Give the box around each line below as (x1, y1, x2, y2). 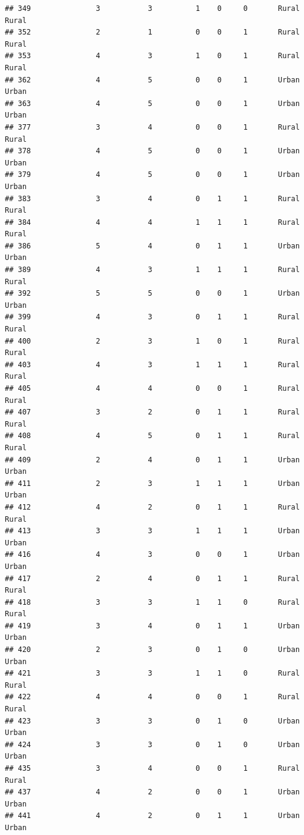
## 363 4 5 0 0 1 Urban (5, 99, 300, 108)
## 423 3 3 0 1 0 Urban (5, 716, 300, 725)
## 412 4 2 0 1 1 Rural (5, 502, 300, 511)
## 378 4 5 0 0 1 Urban (5, 147, 300, 156)
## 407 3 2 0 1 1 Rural (5, 408, 300, 417)
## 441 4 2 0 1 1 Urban (5, 811, 300, 820)
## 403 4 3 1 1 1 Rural (5, 360, 300, 369)
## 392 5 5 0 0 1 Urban (5, 289, 300, 298)
